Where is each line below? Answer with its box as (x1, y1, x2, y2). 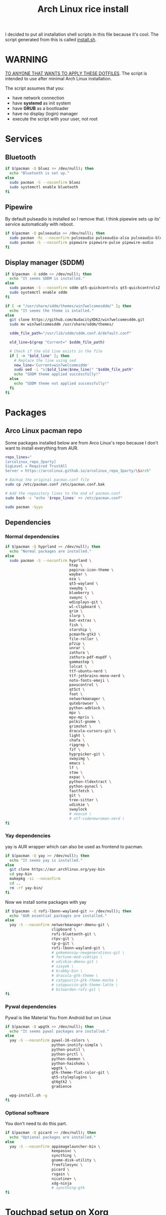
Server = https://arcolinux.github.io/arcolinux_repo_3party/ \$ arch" (5, 468, 152, 474)
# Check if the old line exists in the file (9, 348, 103, 354)
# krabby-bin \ (51, 969, 83, 974)
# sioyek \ (51, 964, 74, 969)
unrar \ (69, 646, 85, 651)
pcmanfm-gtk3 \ (69, 632, 100, 637)
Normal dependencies (5, 533, 60, 540)
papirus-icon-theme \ (69, 567, 114, 572)
